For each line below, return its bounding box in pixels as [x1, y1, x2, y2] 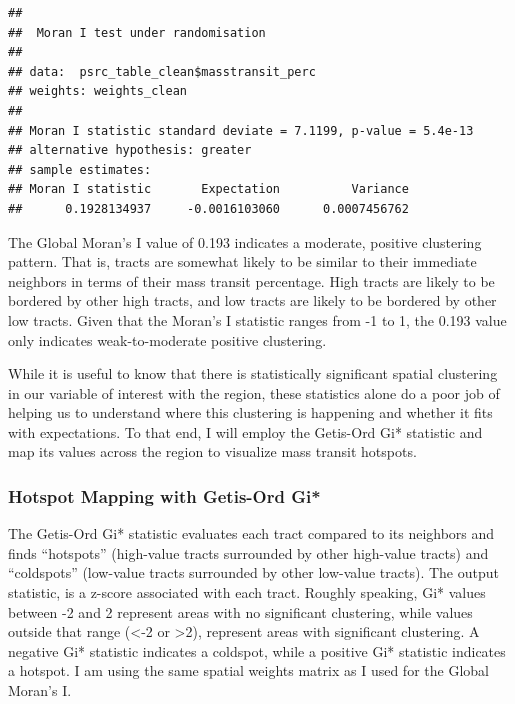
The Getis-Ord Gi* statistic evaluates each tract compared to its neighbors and [8, 523, 495, 544]
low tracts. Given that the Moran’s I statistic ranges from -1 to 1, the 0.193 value [8, 309, 507, 330]
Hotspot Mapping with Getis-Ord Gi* [8, 483, 321, 508]
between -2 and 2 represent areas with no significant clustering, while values [8, 601, 473, 622]
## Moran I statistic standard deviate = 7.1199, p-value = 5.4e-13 [8, 123, 474, 138]
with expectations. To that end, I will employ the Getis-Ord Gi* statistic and [8, 421, 483, 442]
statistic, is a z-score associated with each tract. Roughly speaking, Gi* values [8, 582, 486, 603]
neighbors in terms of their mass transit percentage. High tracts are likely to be [8, 270, 495, 291]
